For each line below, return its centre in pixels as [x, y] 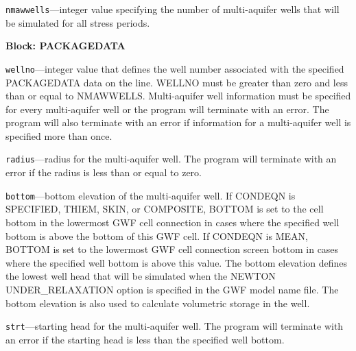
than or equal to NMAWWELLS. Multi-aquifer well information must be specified [178, 96]
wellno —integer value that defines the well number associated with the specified [175, 68]
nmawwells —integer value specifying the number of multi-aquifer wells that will [173, 9]
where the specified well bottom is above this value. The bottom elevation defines [177, 262]
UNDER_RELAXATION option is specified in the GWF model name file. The [172, 289]
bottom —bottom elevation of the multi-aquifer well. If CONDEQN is [151, 195]
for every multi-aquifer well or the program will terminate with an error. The [167, 109]
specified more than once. [59, 135]
